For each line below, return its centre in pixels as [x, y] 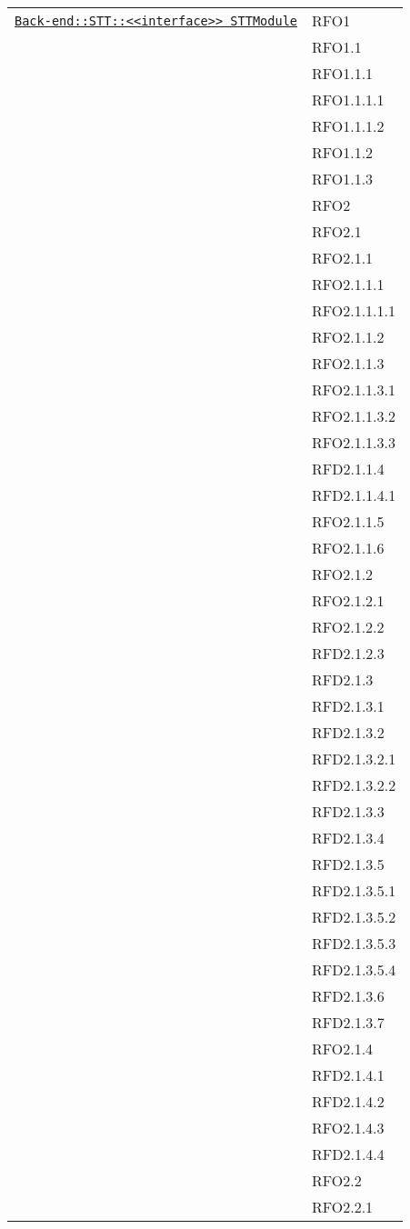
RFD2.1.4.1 [348, 1075]
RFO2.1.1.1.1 [354, 310]
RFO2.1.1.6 [348, 548]
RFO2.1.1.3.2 [354, 416]
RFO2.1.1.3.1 [354, 390]
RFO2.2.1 [343, 1207]
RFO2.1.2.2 [348, 627]
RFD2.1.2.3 [348, 653]
